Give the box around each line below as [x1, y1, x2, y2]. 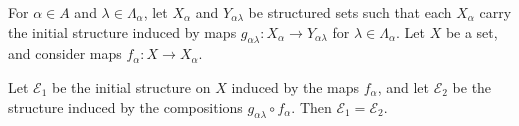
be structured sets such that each [248, 2, 452, 22]
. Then [291, 96, 332, 117]
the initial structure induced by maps [8, 21, 237, 42]
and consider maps [8, 43, 122, 64]
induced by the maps [231, 76, 360, 97]
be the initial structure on [52, 76, 211, 97]
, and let [377, 76, 429, 97]
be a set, [445, 21, 498, 42]
